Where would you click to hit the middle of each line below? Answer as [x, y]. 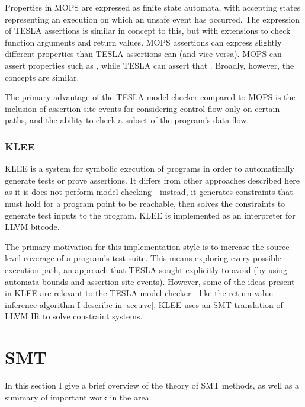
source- [280, 246]
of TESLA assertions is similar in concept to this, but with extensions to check [148, 31]
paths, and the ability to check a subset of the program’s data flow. [127, 120]
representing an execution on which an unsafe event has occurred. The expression [152, 19]
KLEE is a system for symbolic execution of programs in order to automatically [150, 169]
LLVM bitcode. [32, 227]
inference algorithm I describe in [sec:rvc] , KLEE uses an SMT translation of [144, 304]
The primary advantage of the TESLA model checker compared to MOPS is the [150, 97]
